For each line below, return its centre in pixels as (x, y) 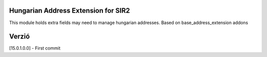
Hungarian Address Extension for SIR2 (70, 11)
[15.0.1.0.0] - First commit (35, 48)
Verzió (20, 37)
